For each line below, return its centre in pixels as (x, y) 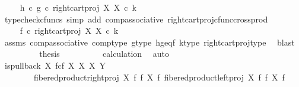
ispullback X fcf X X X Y (55, 65)
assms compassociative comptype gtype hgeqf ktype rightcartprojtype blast (149, 42)
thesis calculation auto (104, 54)
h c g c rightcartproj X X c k (78, 7)
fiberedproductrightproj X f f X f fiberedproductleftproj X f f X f (159, 77)
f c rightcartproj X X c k (69, 30)
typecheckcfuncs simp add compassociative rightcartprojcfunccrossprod (136, 19)
